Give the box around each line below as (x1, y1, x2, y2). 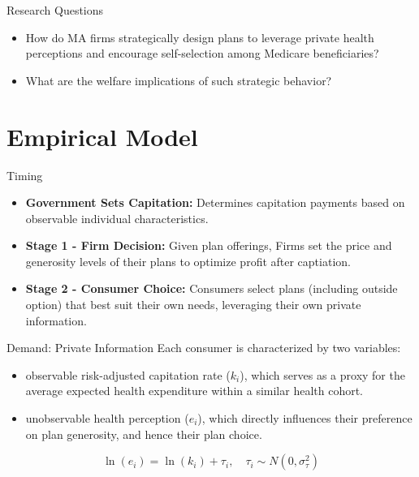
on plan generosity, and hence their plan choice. (25, 425, 262, 442)
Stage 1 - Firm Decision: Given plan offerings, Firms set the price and (25, 237, 392, 254)
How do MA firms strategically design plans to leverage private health (25, 28, 374, 45)
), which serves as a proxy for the (240, 366, 405, 383)
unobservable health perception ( (25, 410, 189, 427)
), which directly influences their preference (197, 410, 413, 427)
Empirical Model (6, 119, 198, 153)
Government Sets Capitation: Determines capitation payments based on (25, 194, 405, 211)
